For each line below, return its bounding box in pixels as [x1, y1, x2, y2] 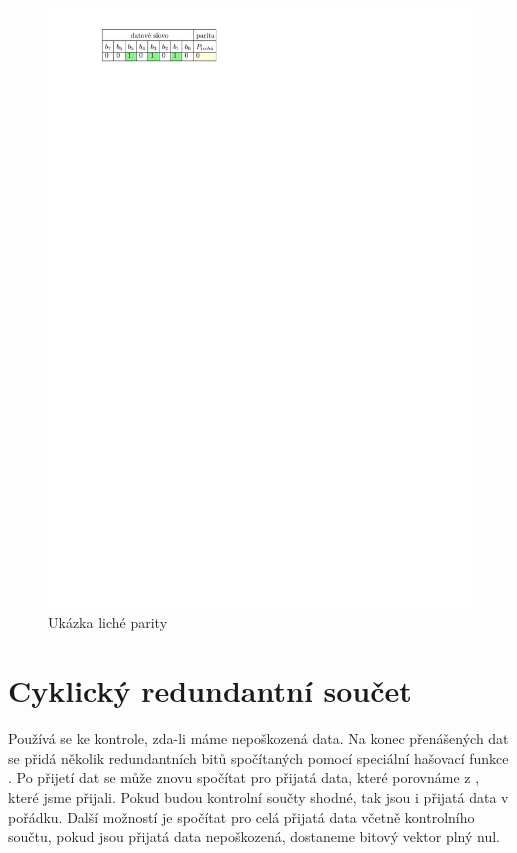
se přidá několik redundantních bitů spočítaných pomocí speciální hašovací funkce [8, 747, 509, 768]
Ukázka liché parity [48, 611, 168, 632]
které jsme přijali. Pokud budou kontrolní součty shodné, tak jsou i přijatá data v [8, 787, 509, 808]
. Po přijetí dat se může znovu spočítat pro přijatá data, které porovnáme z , [8, 767, 480, 788]
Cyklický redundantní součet [8, 670, 412, 711]
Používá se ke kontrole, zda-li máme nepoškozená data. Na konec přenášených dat [8, 728, 509, 749]
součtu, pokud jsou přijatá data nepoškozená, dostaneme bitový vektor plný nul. [8, 826, 500, 847]
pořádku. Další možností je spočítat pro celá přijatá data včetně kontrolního [8, 806, 475, 827]
